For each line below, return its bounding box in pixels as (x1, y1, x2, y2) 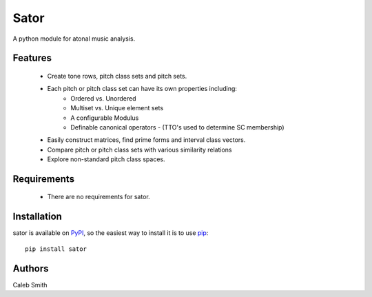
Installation (12, 211, 62, 223)
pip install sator (25, 245, 87, 253)
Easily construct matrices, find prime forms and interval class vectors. (47, 136, 246, 144)
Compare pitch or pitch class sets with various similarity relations (47, 145, 232, 154)
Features (12, 52, 52, 64)
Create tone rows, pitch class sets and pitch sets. (47, 72, 187, 80)
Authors (12, 263, 49, 274)
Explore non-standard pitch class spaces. (47, 155, 165, 163)
